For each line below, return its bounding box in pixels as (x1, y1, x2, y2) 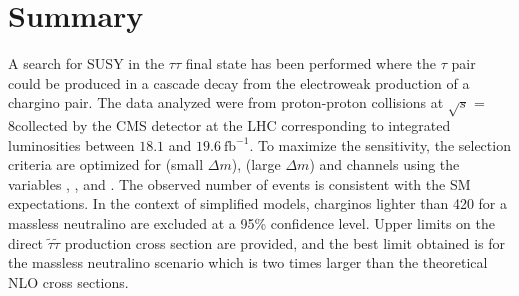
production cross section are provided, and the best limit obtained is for (64, 232, 506, 253)
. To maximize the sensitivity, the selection (249, 134, 511, 155)
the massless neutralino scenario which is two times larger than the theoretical (8, 252, 488, 273)
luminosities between (8, 134, 135, 155)
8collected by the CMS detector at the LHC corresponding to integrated (8, 115, 451, 136)
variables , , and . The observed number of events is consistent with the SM (8, 173, 471, 194)
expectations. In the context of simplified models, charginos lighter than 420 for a (8, 193, 507, 214)
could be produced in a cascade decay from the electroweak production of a (8, 72, 470, 93)
